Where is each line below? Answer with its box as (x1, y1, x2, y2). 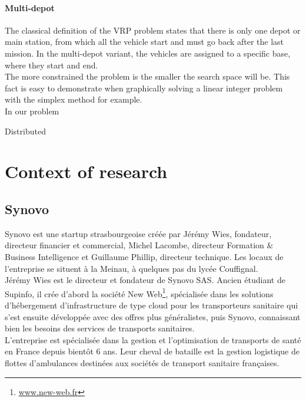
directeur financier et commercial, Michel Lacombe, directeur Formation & (5, 239, 274, 251)
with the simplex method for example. (5, 93, 142, 106)
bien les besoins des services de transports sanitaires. (5, 322, 195, 334)
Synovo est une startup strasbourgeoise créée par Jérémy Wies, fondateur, (5, 227, 272, 239)
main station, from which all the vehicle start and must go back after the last (5, 35, 284, 48)
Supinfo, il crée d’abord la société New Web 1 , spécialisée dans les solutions (5, 285, 274, 300)
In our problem (5, 104, 59, 117)
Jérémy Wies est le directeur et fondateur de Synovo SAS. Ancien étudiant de (5, 274, 285, 286)
